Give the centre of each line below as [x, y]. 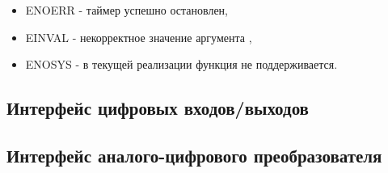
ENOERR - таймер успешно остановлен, [127, 10]
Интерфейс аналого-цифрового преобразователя [194, 155]
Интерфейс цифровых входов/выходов [158, 108]
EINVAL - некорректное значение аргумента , [139, 37]
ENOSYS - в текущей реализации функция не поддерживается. [181, 64]
